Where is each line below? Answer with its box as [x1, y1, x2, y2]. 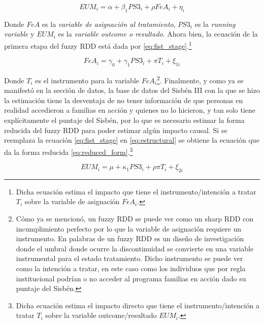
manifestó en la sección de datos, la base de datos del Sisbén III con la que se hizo [4, 85, 260, 95]
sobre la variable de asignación [24, 196, 120, 207]
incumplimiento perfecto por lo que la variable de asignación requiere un [16, 223, 242, 234]
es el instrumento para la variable [35, 75, 139, 85]
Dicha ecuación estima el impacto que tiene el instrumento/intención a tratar [16, 186, 256, 197]
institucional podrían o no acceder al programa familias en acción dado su [16, 273, 246, 283]
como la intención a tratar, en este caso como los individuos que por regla [16, 263, 246, 274]
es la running [194, 18, 236, 29]
